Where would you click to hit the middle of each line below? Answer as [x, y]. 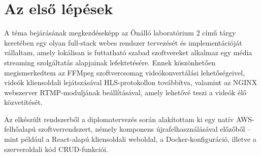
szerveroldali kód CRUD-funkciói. [56, 149]
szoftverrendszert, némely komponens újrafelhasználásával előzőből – [145, 129]
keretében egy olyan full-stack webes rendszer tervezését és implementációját [123, 42]
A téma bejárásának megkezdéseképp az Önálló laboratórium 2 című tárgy [120, 33]
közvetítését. [23, 102]
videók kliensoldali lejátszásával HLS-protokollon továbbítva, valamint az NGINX [131, 82]
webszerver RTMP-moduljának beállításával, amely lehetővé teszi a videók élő [125, 92]
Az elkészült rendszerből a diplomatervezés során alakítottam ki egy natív [119, 119]
